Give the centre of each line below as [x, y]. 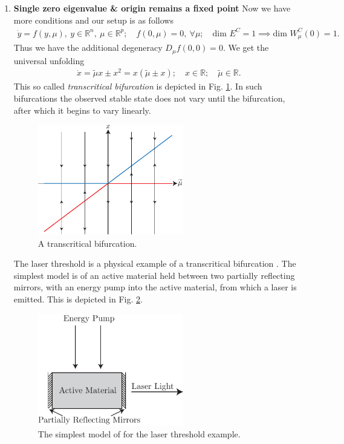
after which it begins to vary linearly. [82, 110]
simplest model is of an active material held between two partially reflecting [154, 275]
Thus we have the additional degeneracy [88, 47]
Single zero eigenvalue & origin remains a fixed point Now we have [152, 8]
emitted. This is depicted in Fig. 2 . [78, 299]
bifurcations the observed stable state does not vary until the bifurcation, [149, 98]
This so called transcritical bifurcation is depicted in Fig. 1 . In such [138, 86]
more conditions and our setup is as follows [93, 20]
